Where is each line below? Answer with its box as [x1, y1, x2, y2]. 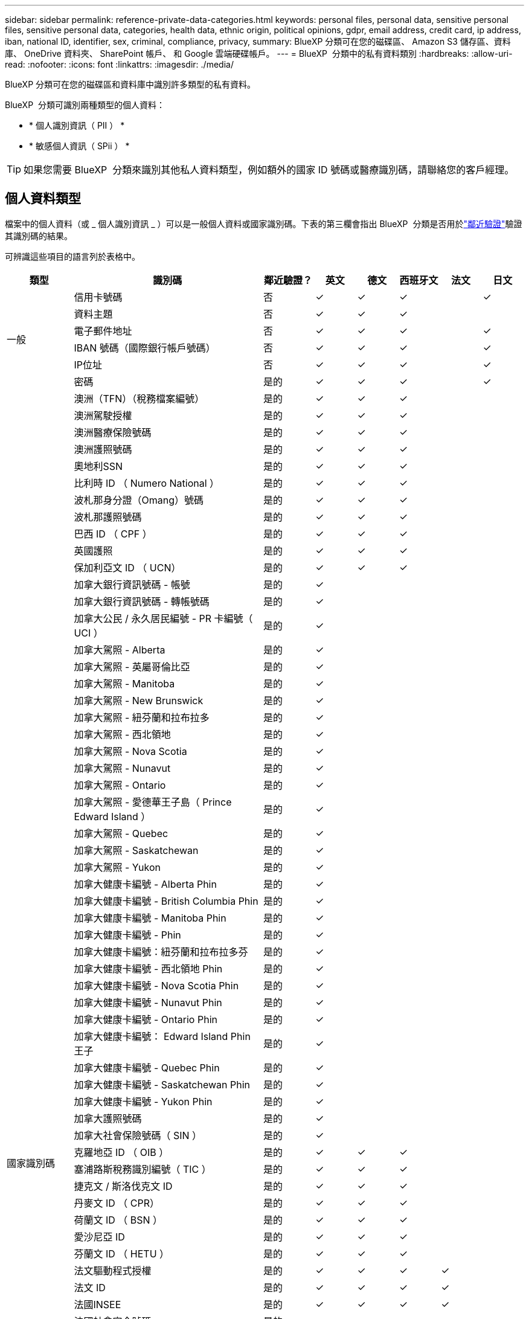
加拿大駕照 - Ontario [74, 778, 166, 791]
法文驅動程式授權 [74, 1264, 152, 1277]
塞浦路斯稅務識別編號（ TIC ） [74, 1163, 211, 1175]
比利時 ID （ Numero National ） [74, 477, 220, 489]
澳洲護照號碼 [74, 443, 132, 455]
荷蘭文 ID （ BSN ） [74, 1213, 163, 1226]
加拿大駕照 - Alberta [74, 643, 165, 656]
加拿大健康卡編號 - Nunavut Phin [74, 996, 222, 1009]
